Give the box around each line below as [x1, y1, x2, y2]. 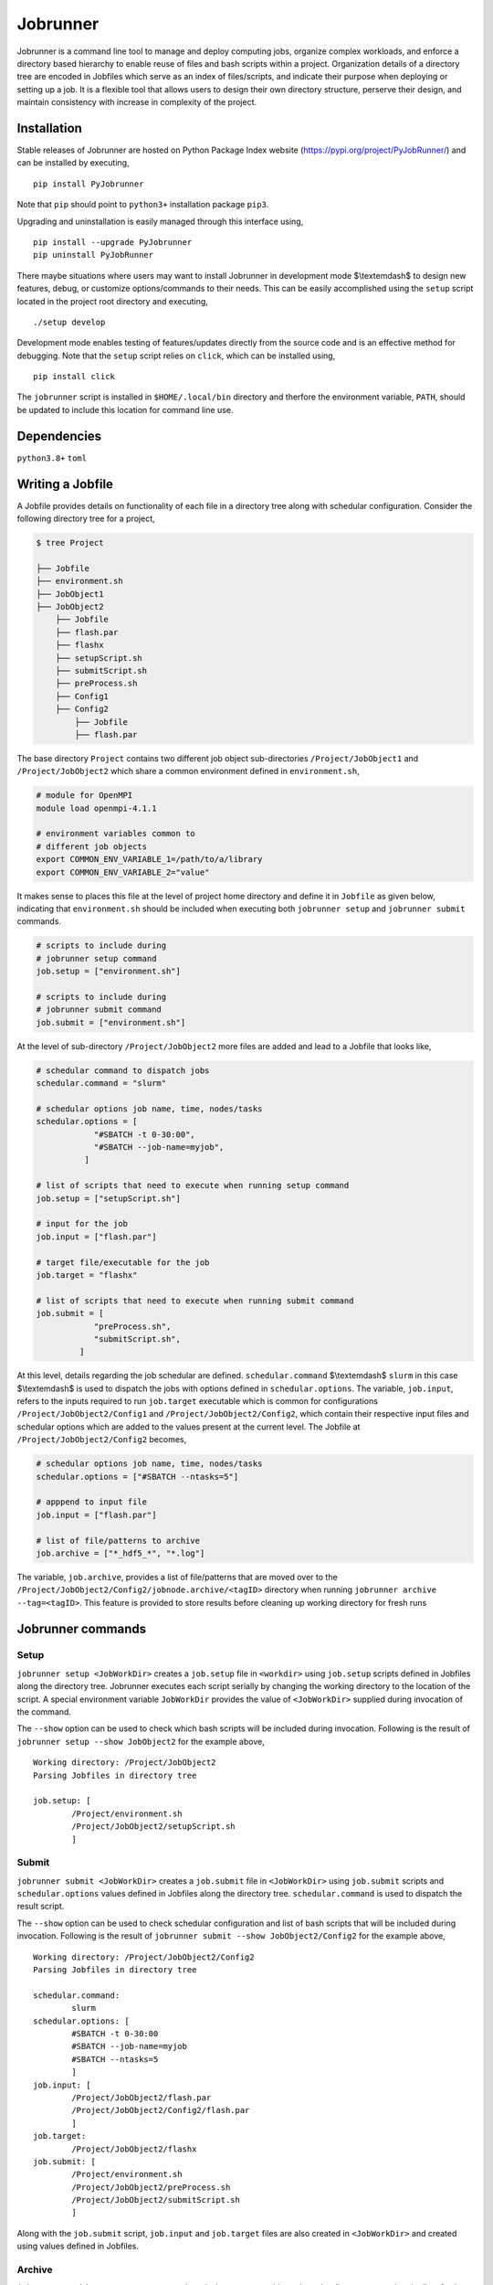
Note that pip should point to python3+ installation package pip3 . [16, 199, 269, 210]
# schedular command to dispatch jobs [36, 1065, 210, 1076]
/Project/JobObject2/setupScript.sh [71, 1822, 236, 1832]
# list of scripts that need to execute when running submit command [36, 1295, 354, 1306]
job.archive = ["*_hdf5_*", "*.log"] [36, 1547, 205, 1558]
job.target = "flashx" [36, 1270, 138, 1280]
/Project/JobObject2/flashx [71, 2143, 197, 2154]
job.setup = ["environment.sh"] [36, 966, 182, 977]
